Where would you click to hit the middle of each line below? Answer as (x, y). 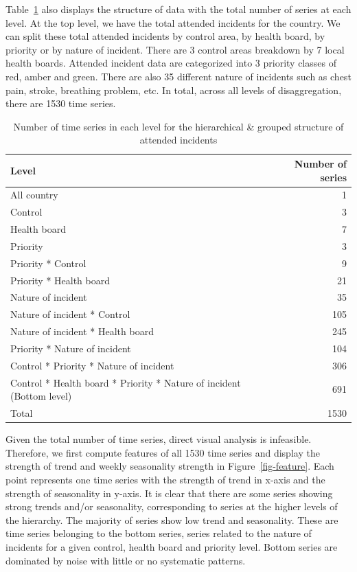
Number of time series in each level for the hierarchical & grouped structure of (178, 126)
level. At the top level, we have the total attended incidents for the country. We (173, 22)
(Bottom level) (41, 396)
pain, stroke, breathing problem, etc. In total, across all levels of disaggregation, (174, 90)
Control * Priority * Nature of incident (92, 365)
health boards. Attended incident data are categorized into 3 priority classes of (171, 63)
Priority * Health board (60, 280)
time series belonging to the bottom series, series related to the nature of (159, 533)
